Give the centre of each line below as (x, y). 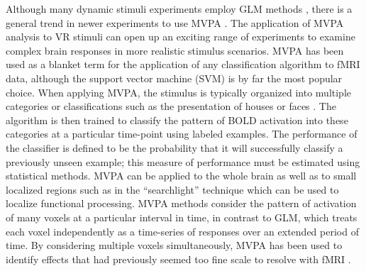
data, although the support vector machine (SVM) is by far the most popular (174, 78)
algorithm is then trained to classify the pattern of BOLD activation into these (177, 120)
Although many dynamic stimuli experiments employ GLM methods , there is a (179, 9)
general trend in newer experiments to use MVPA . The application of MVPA (175, 22)
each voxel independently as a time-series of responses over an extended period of (182, 231)
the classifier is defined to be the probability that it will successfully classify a (174, 147)
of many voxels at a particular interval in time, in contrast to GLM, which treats (182, 217)
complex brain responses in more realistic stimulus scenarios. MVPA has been (175, 50)
